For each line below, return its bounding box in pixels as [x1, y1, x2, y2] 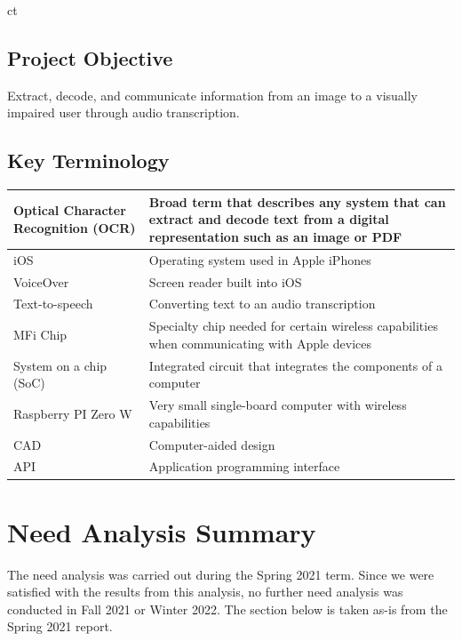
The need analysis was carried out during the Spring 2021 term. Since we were [7, 565, 434, 583]
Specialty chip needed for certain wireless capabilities [148, 316, 438, 335]
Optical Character [13, 201, 126, 220]
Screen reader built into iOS [148, 272, 302, 291]
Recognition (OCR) [13, 219, 136, 237]
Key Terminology [7, 147, 170, 174]
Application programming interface [148, 457, 340, 476]
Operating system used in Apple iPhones [148, 250, 371, 268]
